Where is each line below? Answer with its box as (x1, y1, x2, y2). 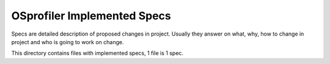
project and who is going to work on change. (11, 38, 124, 45)
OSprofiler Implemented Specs (11, 9, 171, 22)
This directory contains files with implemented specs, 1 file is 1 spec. (11, 50, 183, 57)
